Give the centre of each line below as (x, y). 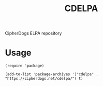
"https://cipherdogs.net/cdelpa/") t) (44, 79)
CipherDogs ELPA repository (33, 33)
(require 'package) (25, 66)
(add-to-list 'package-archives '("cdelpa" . (51, 74)
